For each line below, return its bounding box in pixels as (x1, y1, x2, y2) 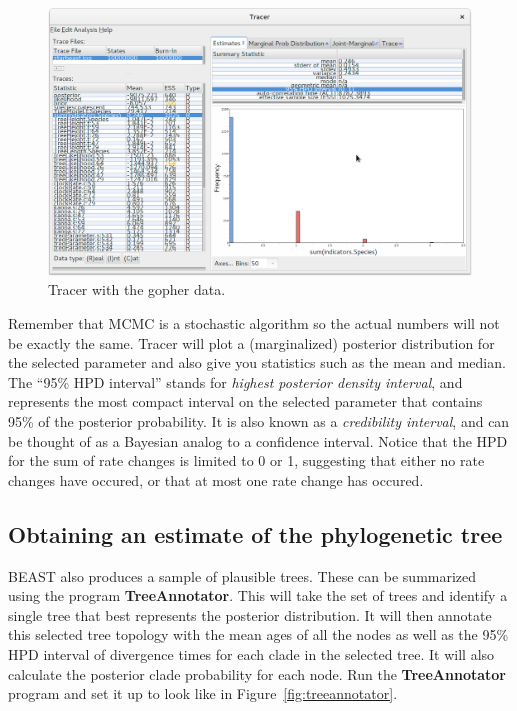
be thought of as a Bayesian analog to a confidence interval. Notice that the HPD (8, 430, 508, 451)
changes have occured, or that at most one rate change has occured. (8, 469, 424, 490)
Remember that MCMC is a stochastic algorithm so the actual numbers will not (8, 313, 500, 334)
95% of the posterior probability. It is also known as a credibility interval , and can (8, 411, 510, 432)
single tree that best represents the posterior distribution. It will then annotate (8, 604, 492, 625)
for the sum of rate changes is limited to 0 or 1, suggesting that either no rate (8, 450, 485, 471)
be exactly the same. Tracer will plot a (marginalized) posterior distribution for (8, 332, 495, 353)
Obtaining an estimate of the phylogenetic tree (8, 518, 503, 549)
